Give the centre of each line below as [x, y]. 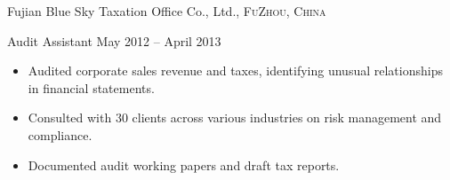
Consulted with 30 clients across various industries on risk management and [235, 117]
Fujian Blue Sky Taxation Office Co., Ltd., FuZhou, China [167, 11]
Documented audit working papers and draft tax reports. [184, 164]
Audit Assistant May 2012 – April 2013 [114, 40]
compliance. [60, 134]
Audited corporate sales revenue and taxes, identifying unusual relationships [235, 70]
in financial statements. [91, 87]
